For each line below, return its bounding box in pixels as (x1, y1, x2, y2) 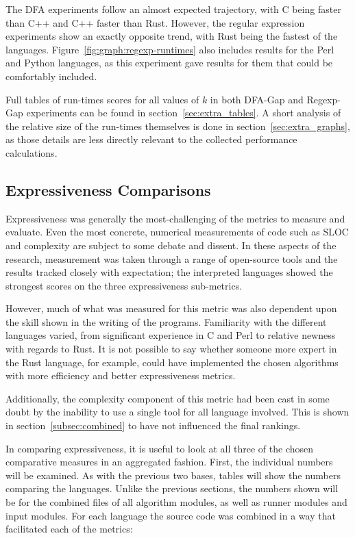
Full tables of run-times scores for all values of (5, 92, 199, 106)
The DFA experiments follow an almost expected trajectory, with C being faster (5, 2, 341, 16)
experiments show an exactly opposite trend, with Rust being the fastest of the (5, 29, 338, 43)
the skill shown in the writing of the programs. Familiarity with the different (5, 314, 327, 329)
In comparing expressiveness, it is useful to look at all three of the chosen (5, 441, 314, 455)
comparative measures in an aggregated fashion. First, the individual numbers (5, 454, 333, 469)
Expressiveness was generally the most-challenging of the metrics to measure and (5, 211, 345, 225)
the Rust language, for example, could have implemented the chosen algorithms (5, 355, 339, 369)
